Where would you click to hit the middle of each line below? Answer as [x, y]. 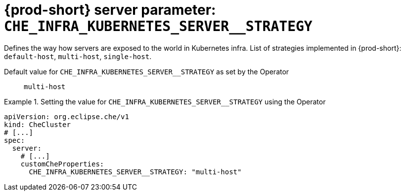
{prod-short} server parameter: [110, 10]
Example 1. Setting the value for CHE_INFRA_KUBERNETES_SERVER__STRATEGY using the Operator [165, 101]
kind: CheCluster [37, 124]
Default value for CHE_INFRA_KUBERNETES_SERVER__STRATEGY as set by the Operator [147, 71]
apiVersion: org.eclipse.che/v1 [67, 116]
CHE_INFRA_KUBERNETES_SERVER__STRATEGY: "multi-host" [135, 172]
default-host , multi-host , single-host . [78, 56]
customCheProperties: [62, 164]
